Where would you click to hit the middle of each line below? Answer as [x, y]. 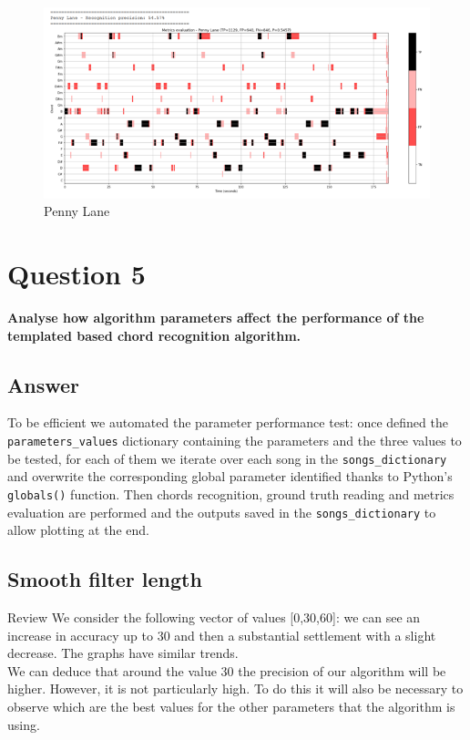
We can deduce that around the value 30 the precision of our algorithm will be [227, 670]
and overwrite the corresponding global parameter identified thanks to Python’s [230, 476]
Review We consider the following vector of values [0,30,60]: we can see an [214, 617]
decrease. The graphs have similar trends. [123, 653]
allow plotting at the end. [78, 530]
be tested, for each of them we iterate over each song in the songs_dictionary [227, 458]
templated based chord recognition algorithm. [154, 335]
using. [24, 724]
